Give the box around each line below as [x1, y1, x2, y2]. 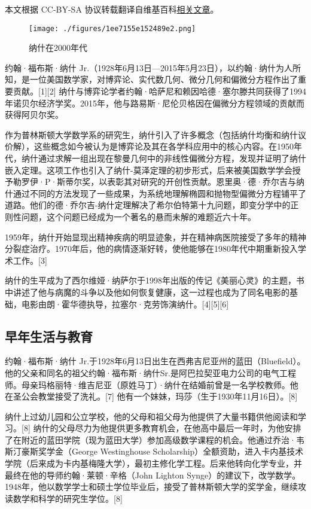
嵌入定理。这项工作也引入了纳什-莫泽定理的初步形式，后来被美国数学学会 [5, 163, 292, 176]
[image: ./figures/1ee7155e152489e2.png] [29, 24, 196, 33]
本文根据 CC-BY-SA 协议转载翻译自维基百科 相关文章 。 [5, 3, 219, 15]
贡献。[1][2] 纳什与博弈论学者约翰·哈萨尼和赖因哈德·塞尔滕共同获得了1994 [13, 85, 307, 97]
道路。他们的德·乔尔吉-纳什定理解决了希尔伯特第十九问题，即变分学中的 [5, 199, 291, 211]
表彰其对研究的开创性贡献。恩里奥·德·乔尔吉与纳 [107, 175, 305, 188]
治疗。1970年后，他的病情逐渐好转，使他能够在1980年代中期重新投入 [29, 242, 298, 255]
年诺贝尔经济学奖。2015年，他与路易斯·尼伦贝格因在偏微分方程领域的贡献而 [5, 96, 304, 109]
